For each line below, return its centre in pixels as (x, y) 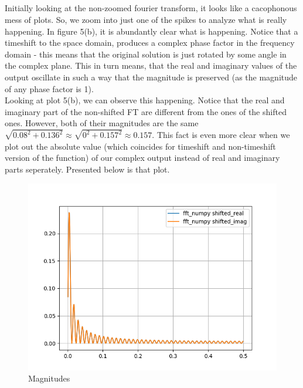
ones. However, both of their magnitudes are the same (102, 123)
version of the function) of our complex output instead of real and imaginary (142, 158)
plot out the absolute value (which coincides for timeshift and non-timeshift (140, 146)
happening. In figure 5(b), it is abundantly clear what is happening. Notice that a (151, 31)
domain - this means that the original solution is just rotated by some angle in (146, 54)
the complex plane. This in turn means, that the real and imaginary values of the (151, 65)
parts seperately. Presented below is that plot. (87, 169)
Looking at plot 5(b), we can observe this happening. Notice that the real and (145, 100)
